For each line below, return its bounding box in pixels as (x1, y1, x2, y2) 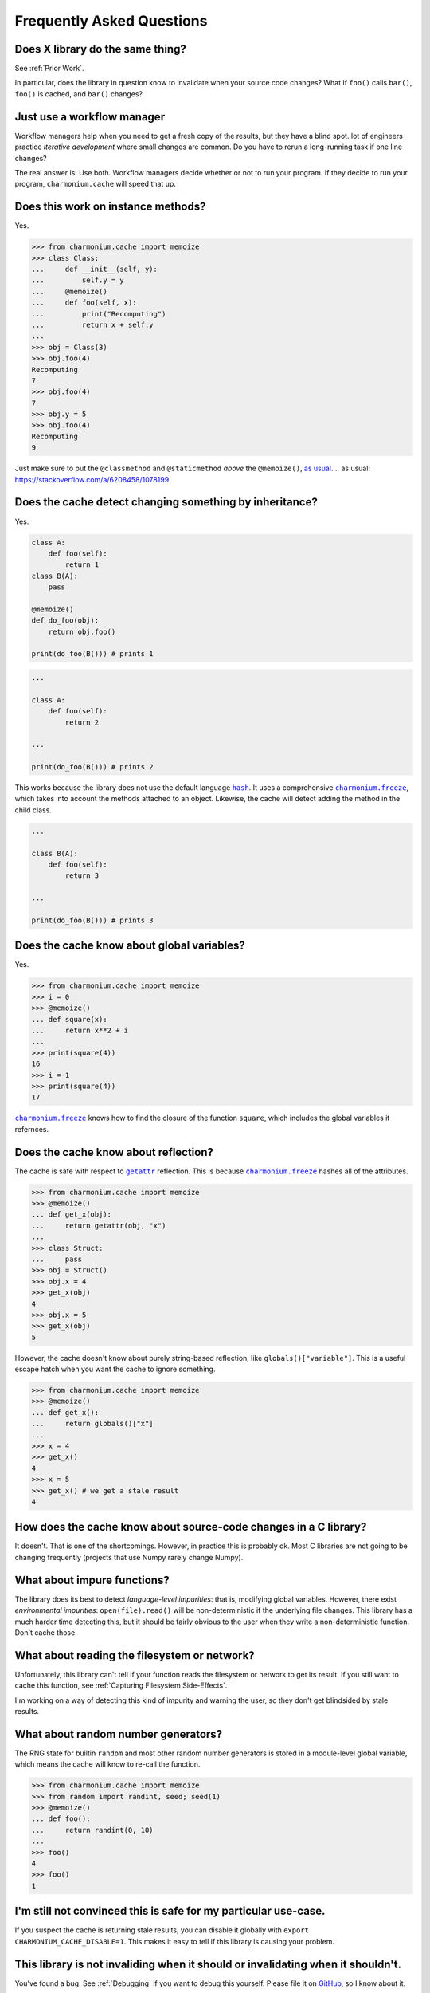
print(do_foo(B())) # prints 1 (31, 650, 154, 658)
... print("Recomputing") (31, 309, 166, 318)
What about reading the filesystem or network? (14, 1649, 255, 1662)
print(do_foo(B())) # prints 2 (31, 762, 154, 772)
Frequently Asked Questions (14, 12, 208, 29)
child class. (14, 805, 52, 815)
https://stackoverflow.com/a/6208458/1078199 (14, 474, 170, 484)
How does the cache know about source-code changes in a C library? (14, 1520, 367, 1534)
